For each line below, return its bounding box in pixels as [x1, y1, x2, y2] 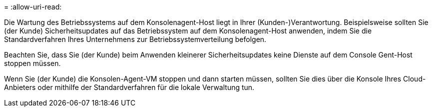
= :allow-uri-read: [4, 2, 62, 11]
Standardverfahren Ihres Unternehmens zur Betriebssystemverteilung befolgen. [4, 35, 267, 43]
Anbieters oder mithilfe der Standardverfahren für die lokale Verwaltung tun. [4, 83, 255, 91]
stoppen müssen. [4, 59, 61, 67]
